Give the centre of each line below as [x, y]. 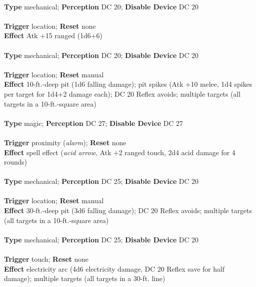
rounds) [16, 162]
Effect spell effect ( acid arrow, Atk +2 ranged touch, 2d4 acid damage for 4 [120, 152]
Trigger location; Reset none [50, 26]
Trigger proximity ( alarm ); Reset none [65, 142]
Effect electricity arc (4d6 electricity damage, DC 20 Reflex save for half [114, 268]
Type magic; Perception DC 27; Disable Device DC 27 [94, 123]
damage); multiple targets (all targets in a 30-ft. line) [85, 278]
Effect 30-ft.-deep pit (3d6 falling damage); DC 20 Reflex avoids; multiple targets [128, 210]
